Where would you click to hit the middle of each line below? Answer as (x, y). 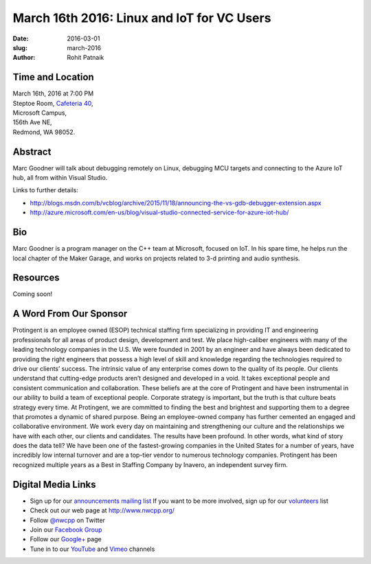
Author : (24, 58)
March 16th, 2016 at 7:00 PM (53, 93)
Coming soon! (33, 294)
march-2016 (84, 47)
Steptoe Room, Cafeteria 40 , (53, 103)
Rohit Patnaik (86, 58)
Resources (36, 278)
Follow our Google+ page (66, 539)
